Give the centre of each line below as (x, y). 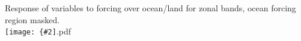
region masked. (32, 19)
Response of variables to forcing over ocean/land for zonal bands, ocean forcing (150, 8)
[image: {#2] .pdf (38, 31)
